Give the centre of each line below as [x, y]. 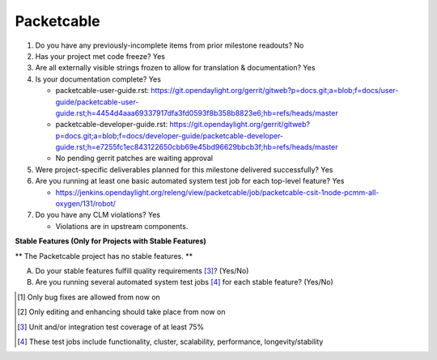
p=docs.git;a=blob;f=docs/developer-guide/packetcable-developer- [170, 136]
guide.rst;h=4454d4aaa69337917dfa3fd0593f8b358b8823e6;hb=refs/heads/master [197, 112]
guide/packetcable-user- [97, 102]
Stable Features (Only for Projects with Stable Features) [110, 241]
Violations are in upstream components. [122, 226]
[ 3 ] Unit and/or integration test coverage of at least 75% [111, 327]
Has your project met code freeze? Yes [100, 56]
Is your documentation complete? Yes [98, 79]
